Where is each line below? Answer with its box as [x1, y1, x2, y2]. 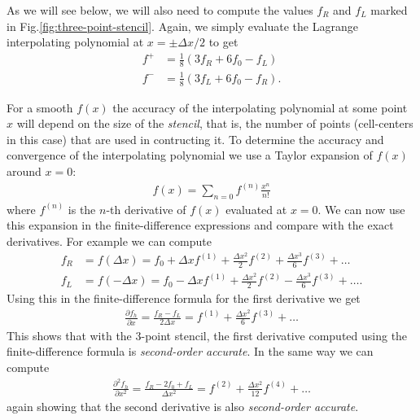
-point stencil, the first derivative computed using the [141, 326, 408, 343]
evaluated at [225, 200, 287, 217]
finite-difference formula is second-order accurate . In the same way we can [7, 343, 374, 360]
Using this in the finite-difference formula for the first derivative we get [7, 290, 361, 307]
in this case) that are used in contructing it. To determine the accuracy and [7, 130, 384, 147]
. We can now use [317, 200, 405, 217]
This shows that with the [7, 326, 132, 343]
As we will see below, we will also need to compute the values [7, 2, 313, 18]
